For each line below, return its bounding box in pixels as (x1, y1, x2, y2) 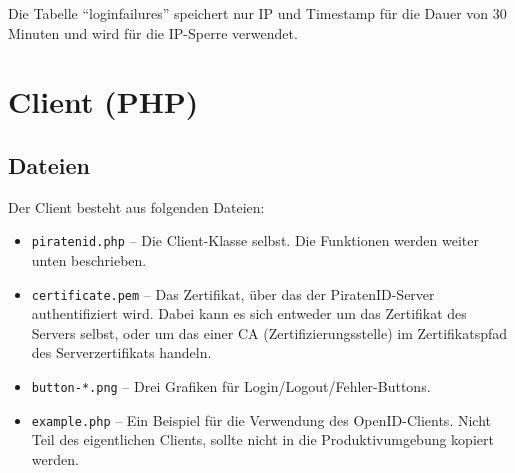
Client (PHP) (8, 81, 199, 122)
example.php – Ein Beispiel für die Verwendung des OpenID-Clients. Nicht (31, 409, 491, 430)
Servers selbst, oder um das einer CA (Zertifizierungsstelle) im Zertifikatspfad (31, 322, 508, 343)
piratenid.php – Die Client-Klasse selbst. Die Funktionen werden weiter (31, 230, 479, 251)
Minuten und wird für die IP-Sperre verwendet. (8, 22, 298, 43)
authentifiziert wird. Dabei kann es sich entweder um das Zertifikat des (31, 303, 467, 324)
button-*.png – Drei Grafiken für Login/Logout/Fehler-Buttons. (31, 376, 431, 397)
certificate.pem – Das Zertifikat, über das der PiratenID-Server (31, 283, 435, 304)
